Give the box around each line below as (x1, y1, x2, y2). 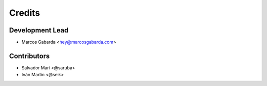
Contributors (9, 52, 50, 60)
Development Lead (9, 26, 69, 34)
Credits (9, 7, 41, 18)
